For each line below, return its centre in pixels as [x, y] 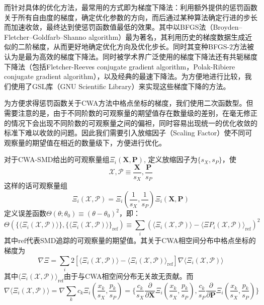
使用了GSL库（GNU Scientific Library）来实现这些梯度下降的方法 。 [120, 86]
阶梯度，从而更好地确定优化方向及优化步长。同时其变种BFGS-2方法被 [140, 47]
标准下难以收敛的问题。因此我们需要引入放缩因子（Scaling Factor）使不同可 [128, 133]
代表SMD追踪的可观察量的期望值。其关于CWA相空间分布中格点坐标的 [141, 240]
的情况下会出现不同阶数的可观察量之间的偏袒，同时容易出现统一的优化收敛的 [131, 123]
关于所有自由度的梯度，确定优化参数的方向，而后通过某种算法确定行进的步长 [131, 17]
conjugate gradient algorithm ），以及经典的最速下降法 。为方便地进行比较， [124, 76]
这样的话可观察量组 [36, 185]
